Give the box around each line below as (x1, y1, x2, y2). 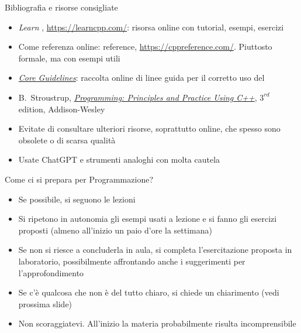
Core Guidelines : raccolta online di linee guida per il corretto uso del (18, 71, 265, 84)
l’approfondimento (18, 266, 84, 279)
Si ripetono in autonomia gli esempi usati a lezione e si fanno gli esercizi (18, 212, 277, 225)
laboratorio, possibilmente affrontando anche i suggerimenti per (18, 255, 245, 267)
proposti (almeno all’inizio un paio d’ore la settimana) (18, 224, 213, 236)
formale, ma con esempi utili (18, 52, 120, 64)
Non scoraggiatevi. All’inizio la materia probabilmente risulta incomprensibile (18, 317, 296, 329)
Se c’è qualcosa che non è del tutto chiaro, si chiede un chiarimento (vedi (18, 286, 279, 298)
